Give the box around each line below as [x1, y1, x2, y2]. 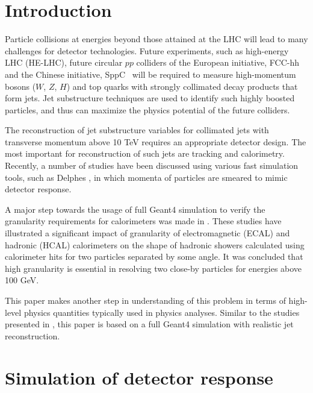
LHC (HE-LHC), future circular [5, 56, 123, 69]
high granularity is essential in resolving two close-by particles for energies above [5, 262, 302, 274]
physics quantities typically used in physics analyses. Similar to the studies [23, 306, 300, 318]
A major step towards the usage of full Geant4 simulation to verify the [5, 203, 265, 215]
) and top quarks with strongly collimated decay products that [66, 80, 298, 92]
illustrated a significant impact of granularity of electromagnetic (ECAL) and [5, 227, 290, 239]
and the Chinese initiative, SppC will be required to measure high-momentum [5, 68, 296, 80]
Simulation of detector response [5, 365, 273, 389]
